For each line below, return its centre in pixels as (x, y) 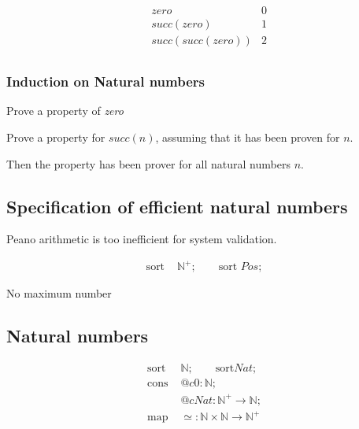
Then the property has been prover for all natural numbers (148, 163)
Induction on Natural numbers (105, 81)
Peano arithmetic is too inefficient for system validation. (142, 239)
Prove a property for (56, 137)
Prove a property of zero (65, 111)
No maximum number (59, 293)
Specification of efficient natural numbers (177, 206)
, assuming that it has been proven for (248, 137)
